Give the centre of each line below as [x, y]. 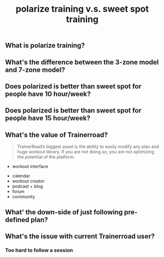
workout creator [28, 181]
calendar [21, 176]
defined [17, 220]
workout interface [30, 167]
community [23, 197]
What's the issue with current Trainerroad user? [80, 236]
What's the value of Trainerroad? [57, 135]
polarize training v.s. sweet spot [82, 9]
